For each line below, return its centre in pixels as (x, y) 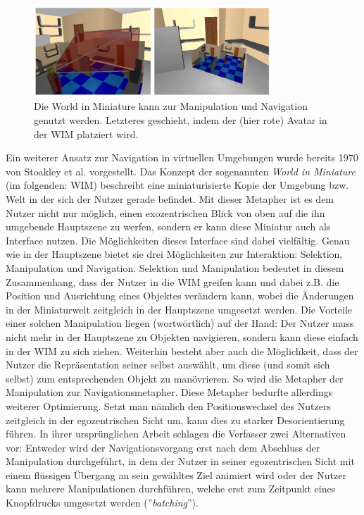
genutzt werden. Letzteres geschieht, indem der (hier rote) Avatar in (181, 120)
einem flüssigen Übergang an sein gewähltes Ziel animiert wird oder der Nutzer (176, 474)
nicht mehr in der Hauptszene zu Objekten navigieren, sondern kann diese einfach (182, 336)
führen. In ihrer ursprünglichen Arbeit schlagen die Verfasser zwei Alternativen (176, 434)
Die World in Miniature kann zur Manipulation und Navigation (171, 106)
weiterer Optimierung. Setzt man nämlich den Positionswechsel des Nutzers (168, 405)
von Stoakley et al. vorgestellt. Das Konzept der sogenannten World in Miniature (181, 171)
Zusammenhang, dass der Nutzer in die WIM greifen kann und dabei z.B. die (172, 281)
